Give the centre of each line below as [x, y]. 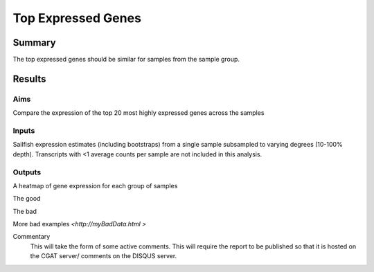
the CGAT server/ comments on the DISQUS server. [104, 256]
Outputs [27, 172]
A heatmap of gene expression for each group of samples [95, 185]
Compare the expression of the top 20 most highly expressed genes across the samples [139, 113]
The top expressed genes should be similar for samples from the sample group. [126, 60]
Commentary [32, 237]
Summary [34, 43]
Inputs [24, 130]
